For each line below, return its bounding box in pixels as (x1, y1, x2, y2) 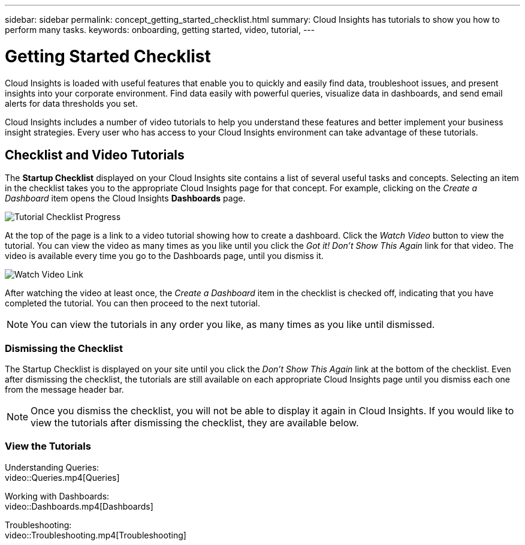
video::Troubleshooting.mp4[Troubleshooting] (5, 529, 186, 540)
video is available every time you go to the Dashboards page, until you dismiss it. (5, 251, 324, 261)
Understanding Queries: (5, 462, 99, 472)
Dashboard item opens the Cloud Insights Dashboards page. (5, 193, 246, 204)
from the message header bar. (5, 384, 124, 395)
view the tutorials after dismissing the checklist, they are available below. (31, 417, 359, 429)
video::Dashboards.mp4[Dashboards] (5, 501, 153, 511)
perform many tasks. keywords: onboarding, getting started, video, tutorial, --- (5, 25, 315, 35)
